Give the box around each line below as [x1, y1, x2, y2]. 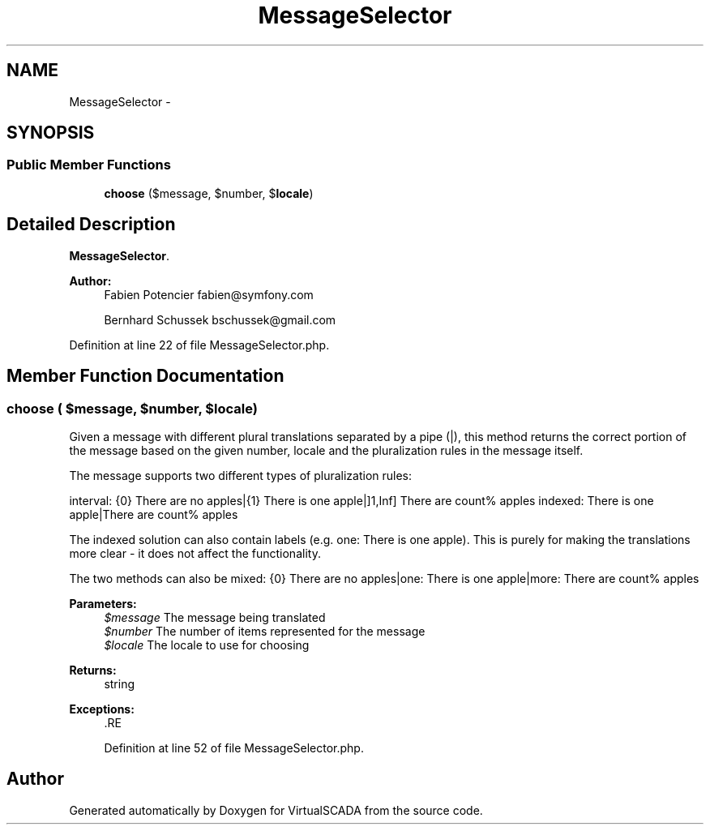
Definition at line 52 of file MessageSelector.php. [104, 740, 364, 755]
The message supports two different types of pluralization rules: [69, 468, 413, 482]
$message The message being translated [104, 610, 326, 624]
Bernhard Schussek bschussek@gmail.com [104, 312, 336, 327]
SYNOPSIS [6, 122, 95, 143]
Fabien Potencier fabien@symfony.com [104, 287, 314, 302]
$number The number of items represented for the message [104, 623, 426, 638]
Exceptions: [69, 701, 135, 716]
